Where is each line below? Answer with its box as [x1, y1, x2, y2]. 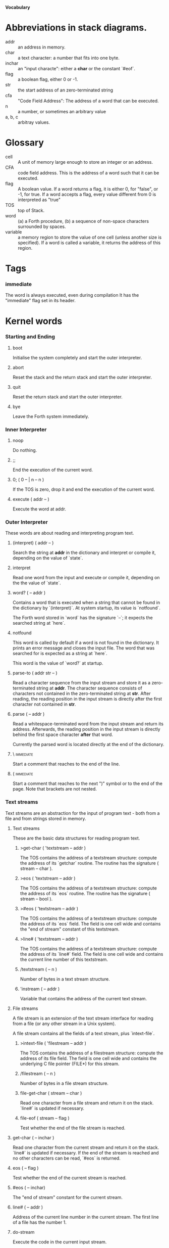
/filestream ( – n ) [20, 1070, 56, 1076]
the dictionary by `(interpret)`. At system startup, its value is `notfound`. [12, 605, 160, 611]
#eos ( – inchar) [12, 1184, 45, 1190]
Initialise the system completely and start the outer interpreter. [12, 354, 142, 360]
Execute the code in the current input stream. [12, 1238, 107, 1245]
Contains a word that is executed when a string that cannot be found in [12, 599, 160, 606]
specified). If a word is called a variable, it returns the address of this [18, 240, 161, 246]
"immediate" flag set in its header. [5, 298, 76, 304]
